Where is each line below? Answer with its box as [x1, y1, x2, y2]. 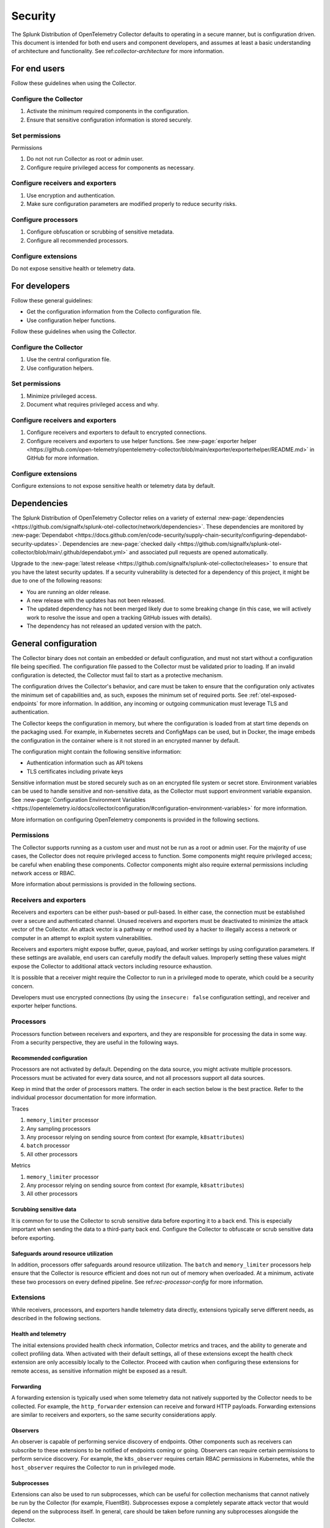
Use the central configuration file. [26, 356, 111, 363]
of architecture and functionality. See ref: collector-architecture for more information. [11, 48, 224, 55]
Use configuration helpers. [26, 364, 94, 372]
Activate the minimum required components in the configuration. [26, 108, 189, 115]
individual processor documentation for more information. [11, 1094, 157, 1101]
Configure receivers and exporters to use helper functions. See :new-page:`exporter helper [26, 437, 257, 444]
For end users [11, 64, 65, 74]
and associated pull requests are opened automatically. [129, 548, 268, 556]
